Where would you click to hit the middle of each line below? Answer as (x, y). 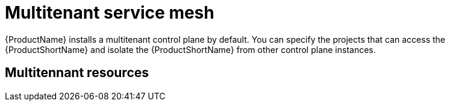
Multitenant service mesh (110, 13)
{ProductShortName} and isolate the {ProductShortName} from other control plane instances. (190, 49)
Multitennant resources (77, 73)
